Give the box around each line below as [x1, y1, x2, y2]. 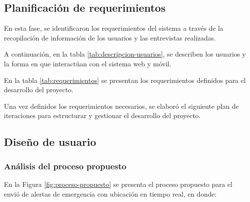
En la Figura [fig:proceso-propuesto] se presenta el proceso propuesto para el [4, 179, 232, 189]
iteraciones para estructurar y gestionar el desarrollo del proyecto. [4, 110, 201, 121]
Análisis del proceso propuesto [4, 160, 126, 172]
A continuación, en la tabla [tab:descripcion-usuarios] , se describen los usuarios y [4, 49, 246, 59]
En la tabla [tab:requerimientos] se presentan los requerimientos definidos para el [4, 75, 246, 85]
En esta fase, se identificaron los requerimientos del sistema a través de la [4, 23, 224, 33]
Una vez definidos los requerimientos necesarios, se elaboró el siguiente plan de [4, 101, 239, 111]
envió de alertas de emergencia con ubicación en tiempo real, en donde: [4, 188, 217, 199]
